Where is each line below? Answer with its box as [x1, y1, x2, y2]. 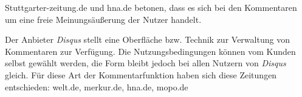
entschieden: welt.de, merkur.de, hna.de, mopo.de [5, 80, 188, 93]
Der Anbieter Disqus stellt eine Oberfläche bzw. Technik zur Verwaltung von [5, 33, 290, 46]
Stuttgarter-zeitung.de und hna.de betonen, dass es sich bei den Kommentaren [5, 1, 297, 13]
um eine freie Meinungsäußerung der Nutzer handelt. [5, 13, 202, 25]
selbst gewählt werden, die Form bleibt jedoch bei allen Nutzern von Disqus [5, 57, 286, 69]
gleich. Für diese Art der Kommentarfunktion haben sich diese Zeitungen [5, 68, 277, 81]
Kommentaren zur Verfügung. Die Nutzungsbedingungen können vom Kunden [5, 45, 296, 57]
